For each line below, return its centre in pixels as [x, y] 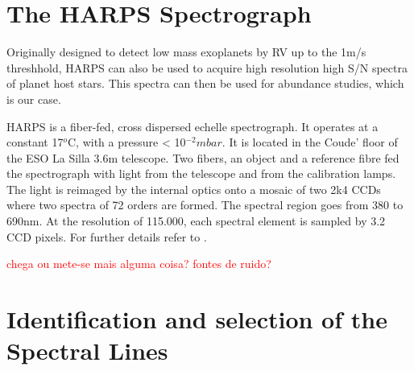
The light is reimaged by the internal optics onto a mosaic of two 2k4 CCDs [194, 189]
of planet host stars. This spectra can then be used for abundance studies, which [205, 83]
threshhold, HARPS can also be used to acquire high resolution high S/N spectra [207, 67]
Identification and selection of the [197, 319]
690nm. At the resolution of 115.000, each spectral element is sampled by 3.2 [196, 221]
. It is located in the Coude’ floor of [310, 142]
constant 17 [35, 142]
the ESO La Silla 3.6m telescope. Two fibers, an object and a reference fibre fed [203, 157]
